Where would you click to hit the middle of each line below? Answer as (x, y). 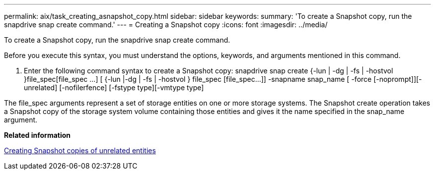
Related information (37, 135)
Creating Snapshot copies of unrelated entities (80, 150)
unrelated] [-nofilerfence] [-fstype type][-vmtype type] (114, 87)
